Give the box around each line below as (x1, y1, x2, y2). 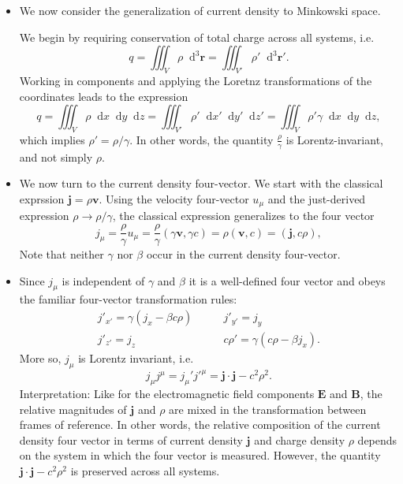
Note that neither (19, 246, 104, 262)
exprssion (19, 190, 65, 207)
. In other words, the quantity (129, 131, 274, 147)
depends (357, 431, 397, 448)
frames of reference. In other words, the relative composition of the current (19, 416, 381, 433)
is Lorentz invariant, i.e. (78, 349, 194, 366)
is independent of (62, 272, 145, 289)
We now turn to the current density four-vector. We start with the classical (19, 175, 383, 192)
